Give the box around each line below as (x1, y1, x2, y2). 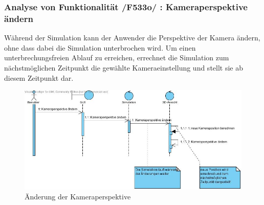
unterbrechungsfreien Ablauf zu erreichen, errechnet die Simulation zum (4, 52, 229, 63)
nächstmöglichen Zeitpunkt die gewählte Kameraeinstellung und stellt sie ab (4, 62, 244, 73)
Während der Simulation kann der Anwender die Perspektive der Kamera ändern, (4, 32, 260, 43)
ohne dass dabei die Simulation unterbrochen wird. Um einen (4, 42, 196, 53)
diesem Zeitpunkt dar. (4, 72, 74, 83)
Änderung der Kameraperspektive (25, 191, 131, 202)
